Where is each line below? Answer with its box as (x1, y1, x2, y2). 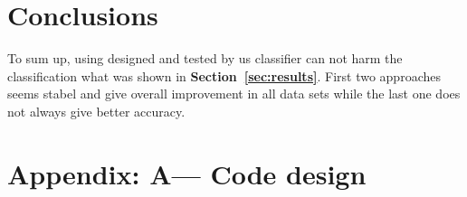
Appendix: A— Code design (7, 155, 367, 192)
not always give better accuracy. (7, 101, 186, 120)
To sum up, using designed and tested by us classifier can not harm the (7, 49, 403, 68)
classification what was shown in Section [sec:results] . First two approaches (7, 66, 441, 85)
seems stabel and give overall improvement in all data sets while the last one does (7, 84, 461, 103)
